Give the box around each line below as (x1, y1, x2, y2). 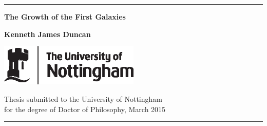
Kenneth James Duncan (4, 28, 91, 39)
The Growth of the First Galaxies (4, 11, 126, 22)
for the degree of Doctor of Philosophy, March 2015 (4, 103, 166, 114)
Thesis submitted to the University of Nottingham (4, 93, 162, 104)
